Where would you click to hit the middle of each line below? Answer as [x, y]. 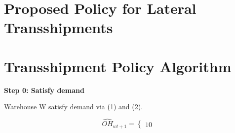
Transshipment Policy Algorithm [118, 66]
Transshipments [59, 27]
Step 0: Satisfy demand [44, 90]
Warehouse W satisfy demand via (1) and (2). [74, 107]
